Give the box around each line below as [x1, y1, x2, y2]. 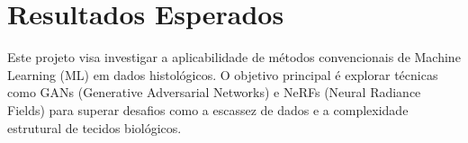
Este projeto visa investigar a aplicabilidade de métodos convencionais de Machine [7, 48, 461, 67]
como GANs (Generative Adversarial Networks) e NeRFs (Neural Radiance [7, 83, 421, 102]
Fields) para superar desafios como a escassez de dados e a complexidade [7, 100, 409, 119]
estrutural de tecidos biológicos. [7, 118, 182, 137]
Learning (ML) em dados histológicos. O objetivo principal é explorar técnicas [7, 65, 438, 84]
